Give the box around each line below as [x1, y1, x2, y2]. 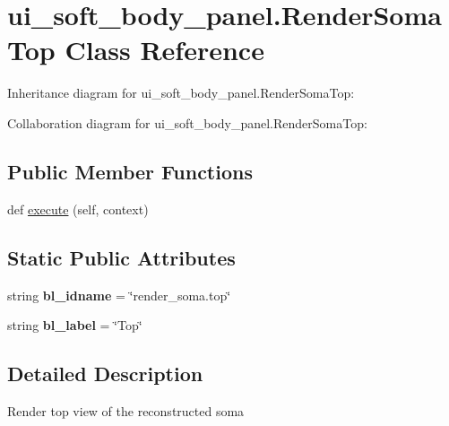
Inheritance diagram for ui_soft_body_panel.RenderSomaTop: [7, 83, 355, 102]
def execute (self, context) [7, 199, 149, 218]
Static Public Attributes [7, 243, 236, 271]
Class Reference [65, 31, 264, 68]
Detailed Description [7, 360, 203, 387]
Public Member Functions [7, 157, 253, 185]
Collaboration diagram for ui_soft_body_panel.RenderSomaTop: [7, 113, 367, 132]
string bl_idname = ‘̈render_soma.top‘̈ [7, 285, 231, 304]
